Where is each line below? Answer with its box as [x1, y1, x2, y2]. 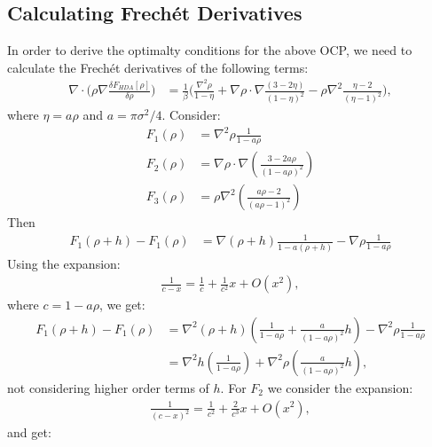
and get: [7, 423, 51, 442]
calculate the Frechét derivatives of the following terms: [7, 58, 309, 76]
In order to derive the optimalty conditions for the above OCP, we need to [7, 41, 412, 59]
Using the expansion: [7, 254, 121, 272]
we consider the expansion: [267, 378, 413, 396]
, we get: [98, 295, 145, 314]
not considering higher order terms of [7, 378, 209, 396]
